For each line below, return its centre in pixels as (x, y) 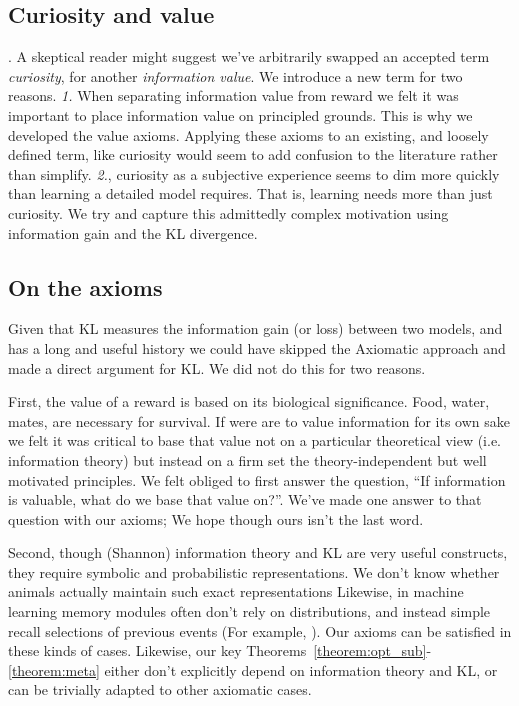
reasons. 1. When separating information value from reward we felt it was (233, 95)
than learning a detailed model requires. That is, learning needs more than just (250, 193)
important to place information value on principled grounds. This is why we (240, 114)
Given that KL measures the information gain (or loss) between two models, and (255, 328)
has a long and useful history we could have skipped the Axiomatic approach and (257, 347)
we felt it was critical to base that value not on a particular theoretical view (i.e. (254, 440)
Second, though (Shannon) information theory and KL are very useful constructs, (258, 552)
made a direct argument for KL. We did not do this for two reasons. (217, 367)
